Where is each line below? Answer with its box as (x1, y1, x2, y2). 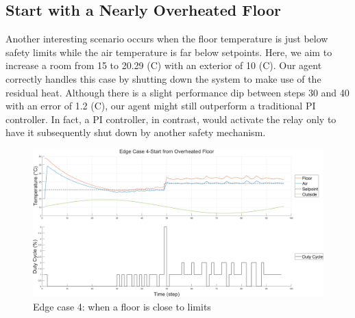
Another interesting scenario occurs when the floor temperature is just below (5, 31, 328, 46)
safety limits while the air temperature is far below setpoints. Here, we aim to (5, 44, 332, 59)
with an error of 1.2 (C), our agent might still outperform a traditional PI (5, 98, 316, 113)
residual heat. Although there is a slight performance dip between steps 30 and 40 (5, 85, 350, 99)
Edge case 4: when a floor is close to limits (33, 299, 211, 313)
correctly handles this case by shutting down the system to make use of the (5, 71, 321, 85)
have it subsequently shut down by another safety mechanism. (5, 125, 266, 140)
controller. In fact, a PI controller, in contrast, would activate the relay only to (5, 111, 336, 126)
